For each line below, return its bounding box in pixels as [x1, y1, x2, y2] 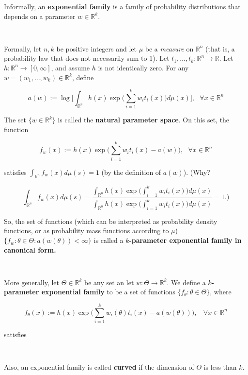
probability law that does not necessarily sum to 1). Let [4, 53, 170, 63]
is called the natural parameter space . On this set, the [58, 115, 230, 125]
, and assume [51, 62, 90, 72]
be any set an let [84, 277, 134, 287]
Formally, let [4, 43, 42, 53]
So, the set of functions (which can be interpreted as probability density [4, 216, 217, 226]
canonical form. [4, 244, 56, 255]
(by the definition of [101, 167, 161, 177]
